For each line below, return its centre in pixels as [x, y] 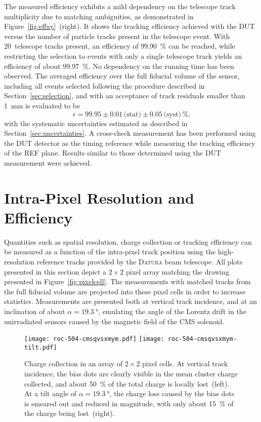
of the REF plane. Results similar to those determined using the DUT [113, 153]
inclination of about [35, 311]
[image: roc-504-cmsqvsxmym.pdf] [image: [94, 339]
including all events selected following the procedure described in [104, 85]
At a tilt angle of [51, 393]
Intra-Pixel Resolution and [99, 197]
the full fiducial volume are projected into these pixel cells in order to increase [125, 291]
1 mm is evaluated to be [42, 105]
